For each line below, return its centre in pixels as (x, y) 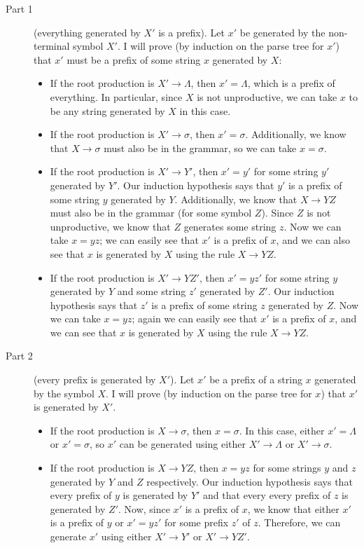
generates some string (230, 226)
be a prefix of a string (256, 379)
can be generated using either (182, 444)
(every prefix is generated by (95, 379)
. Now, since (144, 508)
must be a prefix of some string (134, 59)
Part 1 (19, 8)
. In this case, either (282, 430)
